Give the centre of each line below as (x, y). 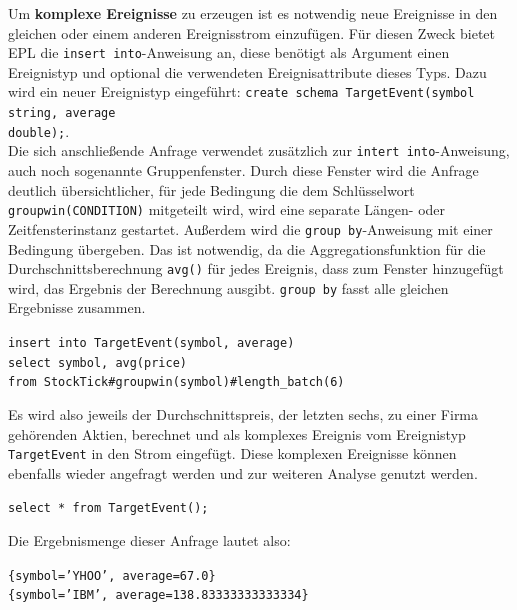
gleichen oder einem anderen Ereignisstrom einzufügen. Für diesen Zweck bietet (252, 32)
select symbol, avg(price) (97, 362)
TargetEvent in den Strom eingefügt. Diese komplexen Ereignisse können (232, 453)
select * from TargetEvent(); (108, 508)
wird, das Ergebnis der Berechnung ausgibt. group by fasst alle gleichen (228, 287)
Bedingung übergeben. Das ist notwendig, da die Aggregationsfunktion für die (247, 248)
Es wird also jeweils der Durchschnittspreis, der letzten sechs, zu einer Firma (243, 414)
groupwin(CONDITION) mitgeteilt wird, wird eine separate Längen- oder (227, 209)
